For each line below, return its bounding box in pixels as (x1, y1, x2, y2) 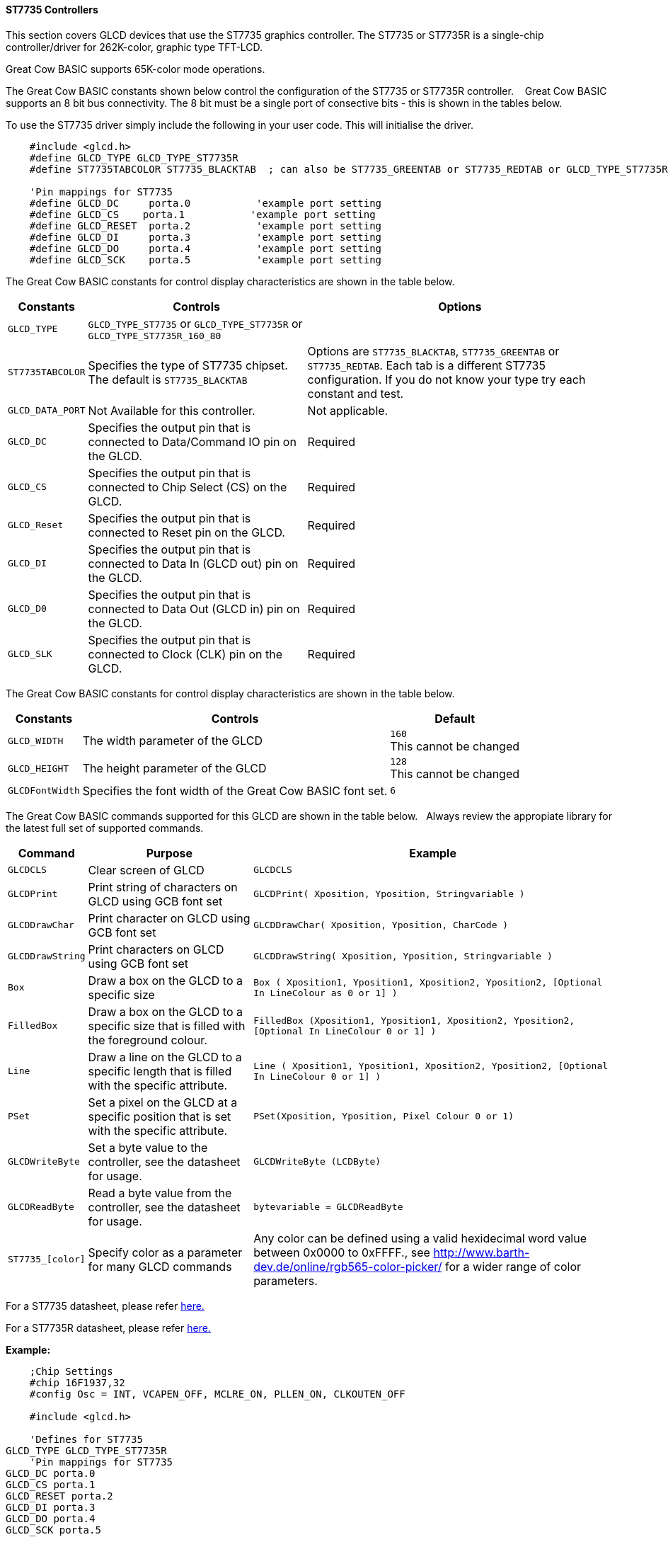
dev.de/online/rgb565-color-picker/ (253, 1259, 442, 1274)
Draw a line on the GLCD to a (88, 1049, 242, 1064)
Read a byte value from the (88, 1185, 232, 1200)
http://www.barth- (433, 1245, 530, 1260)
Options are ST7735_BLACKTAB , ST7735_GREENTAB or (307, 343, 560, 358)
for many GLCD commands (88, 1259, 232, 1274)
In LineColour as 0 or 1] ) (253, 987, 398, 998)
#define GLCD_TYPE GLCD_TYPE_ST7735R (29, 152, 238, 164)
